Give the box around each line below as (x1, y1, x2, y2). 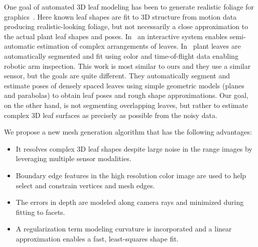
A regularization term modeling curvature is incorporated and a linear (16, 223, 232, 234)
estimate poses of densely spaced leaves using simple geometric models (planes (4, 80, 244, 90)
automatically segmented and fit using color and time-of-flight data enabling (4, 50, 238, 61)
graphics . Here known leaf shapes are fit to (4, 11, 139, 22)
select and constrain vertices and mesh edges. (16, 180, 155, 190)
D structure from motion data (144, 11, 237, 22)
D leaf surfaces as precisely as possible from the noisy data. (35, 109, 217, 120)
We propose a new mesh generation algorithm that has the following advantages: (4, 127, 252, 137)
